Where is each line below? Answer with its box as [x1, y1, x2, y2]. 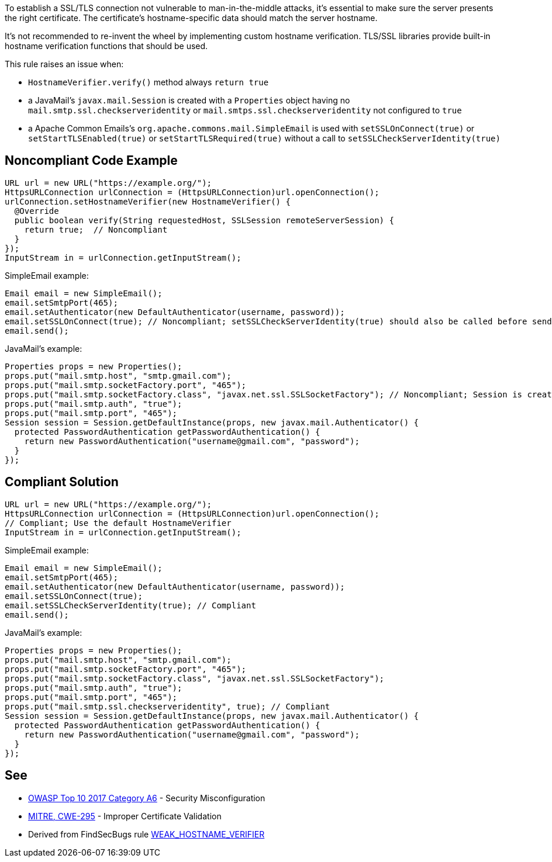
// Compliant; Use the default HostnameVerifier [5, 518, 232, 528]
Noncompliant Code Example [5, 153, 178, 168]
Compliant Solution [5, 475, 119, 490]
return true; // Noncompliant [24, 224, 168, 234]
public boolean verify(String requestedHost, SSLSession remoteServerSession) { [14, 215, 394, 225]
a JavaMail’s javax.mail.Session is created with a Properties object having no [28, 95, 350, 105]
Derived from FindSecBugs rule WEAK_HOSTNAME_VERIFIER [28, 829, 265, 839]
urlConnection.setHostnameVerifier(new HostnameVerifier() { [5, 196, 291, 206]
